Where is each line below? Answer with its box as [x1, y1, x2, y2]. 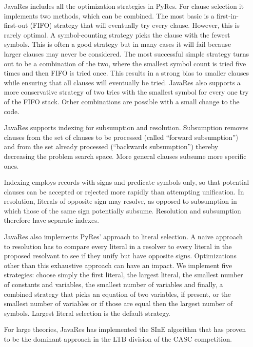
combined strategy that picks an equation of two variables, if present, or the [4, 289, 231, 299]
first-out [4, 20, 28, 30]
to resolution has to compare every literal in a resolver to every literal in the [4, 241, 232, 251]
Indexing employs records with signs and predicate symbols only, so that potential [4, 177, 249, 187]
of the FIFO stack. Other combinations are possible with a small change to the [4, 96, 240, 106]
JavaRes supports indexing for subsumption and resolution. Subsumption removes [4, 122, 249, 133]
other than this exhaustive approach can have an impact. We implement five [4, 260, 232, 270]
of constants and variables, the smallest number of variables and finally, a [4, 279, 223, 289]
